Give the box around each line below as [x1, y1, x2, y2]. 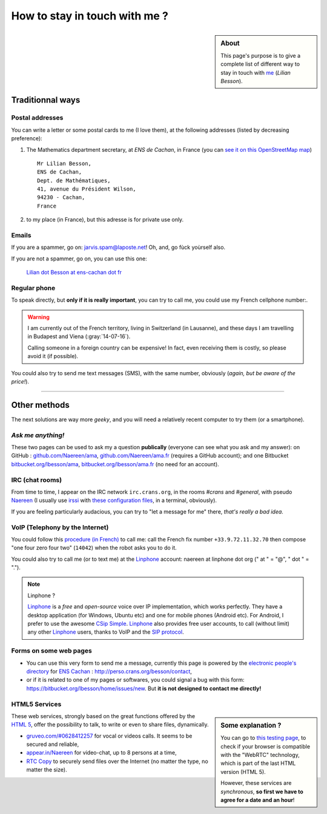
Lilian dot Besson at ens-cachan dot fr [26, 269, 122, 276]
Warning [27, 313, 50, 321]
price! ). [11, 378, 30, 385]
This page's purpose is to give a [220, 52, 301, 59]
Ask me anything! [11, 431, 65, 439]
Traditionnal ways [11, 95, 81, 106]
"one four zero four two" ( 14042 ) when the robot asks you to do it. [11, 544, 177, 552]
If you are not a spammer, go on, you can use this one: [11, 255, 148, 262]
